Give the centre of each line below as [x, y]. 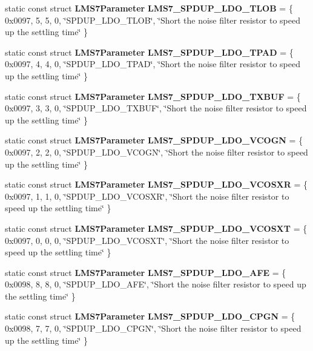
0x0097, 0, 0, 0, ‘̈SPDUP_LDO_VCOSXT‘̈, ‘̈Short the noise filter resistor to [147, 240]
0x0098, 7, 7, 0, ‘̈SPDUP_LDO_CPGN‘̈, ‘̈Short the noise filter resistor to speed [153, 328]
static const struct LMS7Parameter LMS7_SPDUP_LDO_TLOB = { [149, 8]
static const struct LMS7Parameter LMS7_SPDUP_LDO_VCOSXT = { [156, 228]
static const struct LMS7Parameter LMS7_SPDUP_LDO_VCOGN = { [154, 140]
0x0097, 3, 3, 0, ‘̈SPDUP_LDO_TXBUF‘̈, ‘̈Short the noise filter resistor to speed [156, 108]
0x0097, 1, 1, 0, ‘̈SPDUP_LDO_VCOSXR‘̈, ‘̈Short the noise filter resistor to [147, 196]
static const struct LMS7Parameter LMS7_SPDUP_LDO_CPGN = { [150, 316]
